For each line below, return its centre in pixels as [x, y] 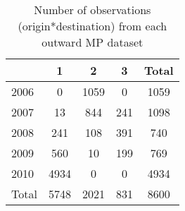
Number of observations [92, 10]
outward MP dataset [92, 42]
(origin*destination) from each [92, 26]
